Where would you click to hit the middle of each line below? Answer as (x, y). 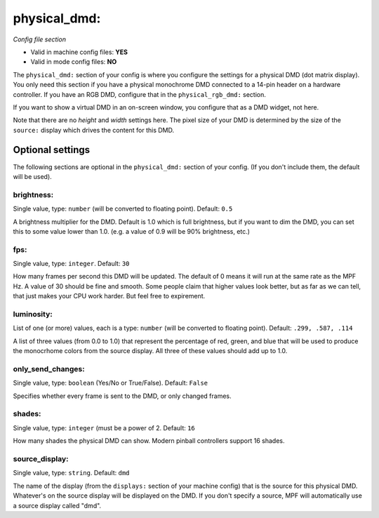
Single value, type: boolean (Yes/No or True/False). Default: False (111, 383)
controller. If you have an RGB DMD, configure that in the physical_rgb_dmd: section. (140, 94)
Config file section (40, 39)
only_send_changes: (49, 368)
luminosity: (33, 314)
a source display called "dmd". (57, 505)
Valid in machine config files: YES (79, 52)
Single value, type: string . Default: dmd (71, 473)
